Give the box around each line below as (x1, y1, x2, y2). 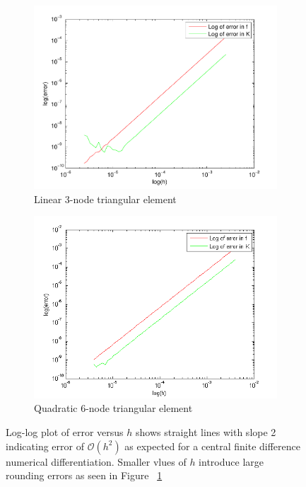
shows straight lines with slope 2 (135, 424, 276, 439)
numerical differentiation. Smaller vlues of (6, 454, 187, 469)
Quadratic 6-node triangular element (34, 401, 193, 416)
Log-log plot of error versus (6, 424, 124, 439)
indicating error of (6, 438, 84, 453)
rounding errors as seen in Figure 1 (6, 468, 163, 483)
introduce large (199, 454, 264, 469)
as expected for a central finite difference (124, 438, 301, 453)
